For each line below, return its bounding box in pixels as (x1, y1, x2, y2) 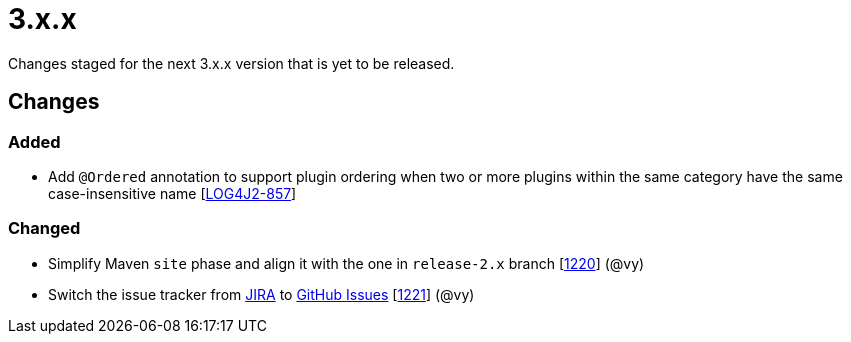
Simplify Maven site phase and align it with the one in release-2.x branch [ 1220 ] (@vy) (48, 254, 645, 272)
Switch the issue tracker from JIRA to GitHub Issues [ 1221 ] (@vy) (48, 285, 475, 303)
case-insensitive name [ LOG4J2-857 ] (48, 184, 297, 202)
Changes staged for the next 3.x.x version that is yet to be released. (8, 54, 455, 72)
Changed (8, 218, 81, 239)
